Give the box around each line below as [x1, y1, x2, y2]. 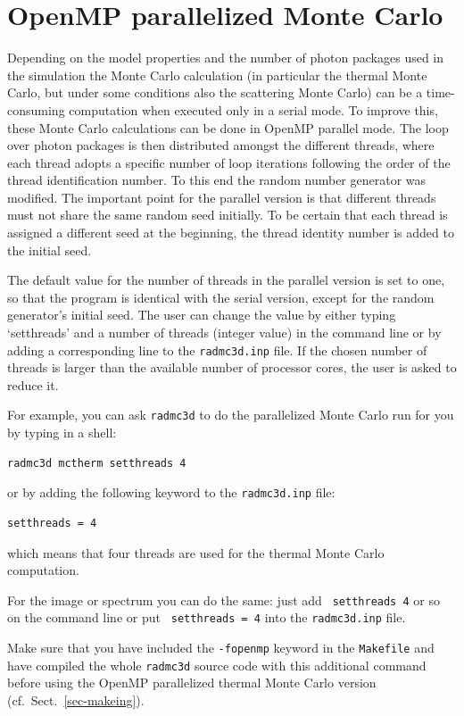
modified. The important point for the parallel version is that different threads [7, 187, 436, 206]
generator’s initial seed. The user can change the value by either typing [7, 305, 396, 324]
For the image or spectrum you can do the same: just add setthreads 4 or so [7, 590, 440, 609]
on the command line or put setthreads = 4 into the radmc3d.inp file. [7, 608, 406, 627]
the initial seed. [7, 240, 92, 259]
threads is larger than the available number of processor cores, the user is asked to [7, 358, 457, 377]
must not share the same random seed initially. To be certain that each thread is [7, 205, 448, 224]
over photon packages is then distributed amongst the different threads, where [7, 136, 435, 154]
